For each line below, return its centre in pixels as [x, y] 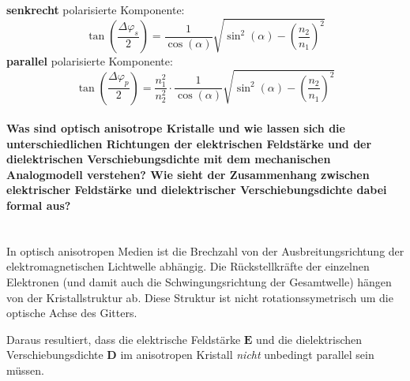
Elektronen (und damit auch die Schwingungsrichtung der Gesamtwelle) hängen [199, 282]
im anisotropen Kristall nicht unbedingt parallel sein [247, 355]
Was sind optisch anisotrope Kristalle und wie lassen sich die [176, 128]
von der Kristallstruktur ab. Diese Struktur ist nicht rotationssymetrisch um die [200, 297]
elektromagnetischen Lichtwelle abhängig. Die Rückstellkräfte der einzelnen [188, 266]
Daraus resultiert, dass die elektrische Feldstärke [124, 339]
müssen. [25, 370]
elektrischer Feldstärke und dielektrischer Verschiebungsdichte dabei [197, 190]
